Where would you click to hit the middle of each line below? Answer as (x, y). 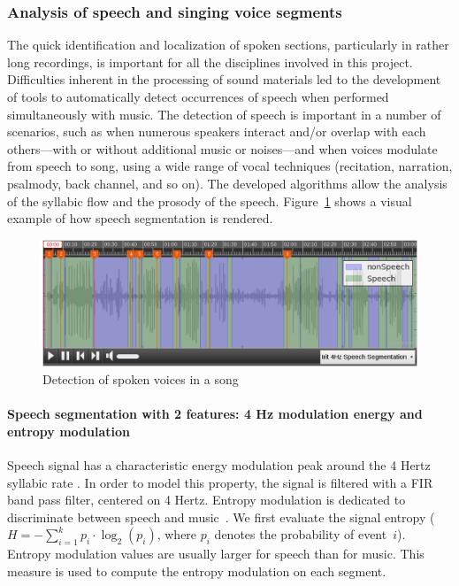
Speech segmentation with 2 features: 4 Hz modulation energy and (215, 414)
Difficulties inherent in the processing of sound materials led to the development (224, 79)
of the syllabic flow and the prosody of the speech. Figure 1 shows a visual (210, 200)
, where (177, 534)
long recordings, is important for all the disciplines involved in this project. (210, 62)
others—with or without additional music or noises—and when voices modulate (222, 148)
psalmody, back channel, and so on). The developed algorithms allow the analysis (227, 183)
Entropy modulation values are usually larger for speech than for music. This (216, 554)
